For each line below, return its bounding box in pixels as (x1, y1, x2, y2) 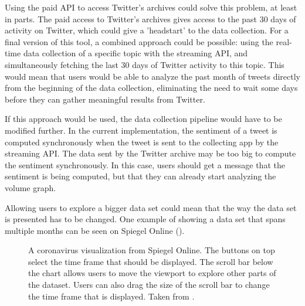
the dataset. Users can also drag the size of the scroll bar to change (28, 278, 270, 291)
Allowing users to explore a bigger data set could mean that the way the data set (5, 201, 297, 213)
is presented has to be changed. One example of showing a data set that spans (5, 213, 286, 225)
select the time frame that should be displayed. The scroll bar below (28, 255, 273, 267)
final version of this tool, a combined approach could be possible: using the (5, 35, 273, 47)
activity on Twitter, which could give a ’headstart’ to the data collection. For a (5, 24, 289, 36)
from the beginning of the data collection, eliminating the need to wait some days (5, 81, 298, 94)
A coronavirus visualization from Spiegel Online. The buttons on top (28, 244, 275, 256)
